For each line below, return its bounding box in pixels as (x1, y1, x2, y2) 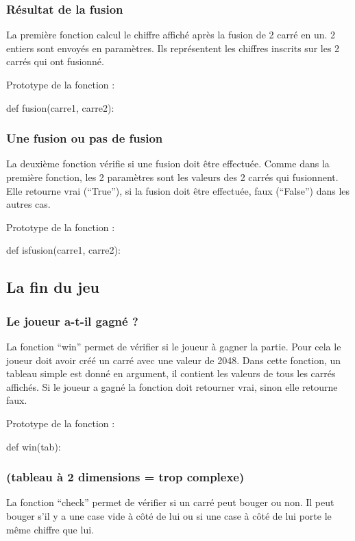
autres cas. (6, 197, 51, 211)
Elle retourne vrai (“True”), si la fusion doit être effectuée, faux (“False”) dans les (6, 183, 350, 197)
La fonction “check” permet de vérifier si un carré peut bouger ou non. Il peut (6, 495, 334, 509)
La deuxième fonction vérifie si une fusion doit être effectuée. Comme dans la (6, 156, 330, 171)
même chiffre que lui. (6, 522, 94, 536)
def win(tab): (6, 439, 61, 453)
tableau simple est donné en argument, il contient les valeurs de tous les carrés (6, 366, 336, 381)
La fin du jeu (6, 276, 99, 298)
